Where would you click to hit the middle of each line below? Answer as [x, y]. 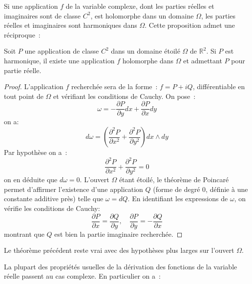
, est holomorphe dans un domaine [142, 15]
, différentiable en [219, 86]
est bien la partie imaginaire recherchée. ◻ [118, 234]
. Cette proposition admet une [190, 25]
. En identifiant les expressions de [178, 199]
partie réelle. [23, 70]
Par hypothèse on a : [36, 152]
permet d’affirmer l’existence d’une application [73, 189]
